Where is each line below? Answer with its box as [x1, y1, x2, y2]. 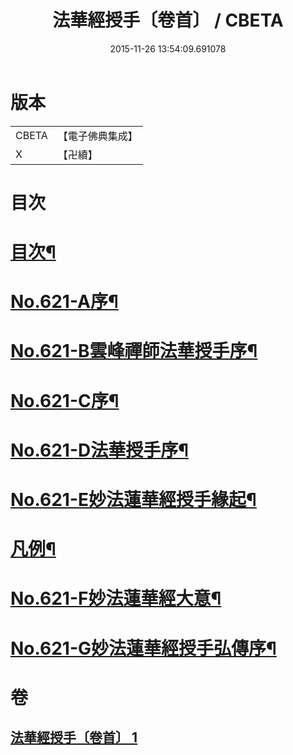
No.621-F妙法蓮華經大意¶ [10, 587, 222, 610]
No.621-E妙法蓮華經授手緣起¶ [10, 489, 257, 511]
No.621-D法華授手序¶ [10, 439, 190, 461]
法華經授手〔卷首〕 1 [10, 729, 138, 746]
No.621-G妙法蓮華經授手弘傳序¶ [10, 637, 277, 660]
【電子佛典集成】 [57, 129, 138, 143]
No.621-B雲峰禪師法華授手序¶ [10, 340, 258, 363]
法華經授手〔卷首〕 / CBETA [52, 9, 284, 32]
